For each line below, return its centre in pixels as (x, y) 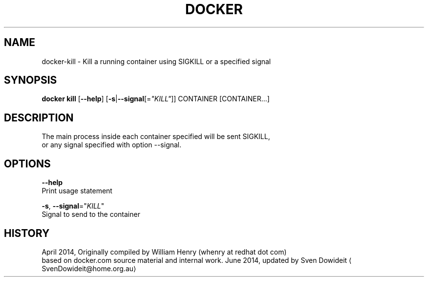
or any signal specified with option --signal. (112, 145)
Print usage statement (77, 191)
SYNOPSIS (31, 80)
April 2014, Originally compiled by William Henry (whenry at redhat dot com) (164, 252)
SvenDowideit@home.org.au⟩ (89, 268)
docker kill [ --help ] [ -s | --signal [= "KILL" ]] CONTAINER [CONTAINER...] (156, 99)
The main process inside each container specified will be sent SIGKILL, (156, 137)
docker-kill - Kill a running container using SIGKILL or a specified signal (156, 61)
